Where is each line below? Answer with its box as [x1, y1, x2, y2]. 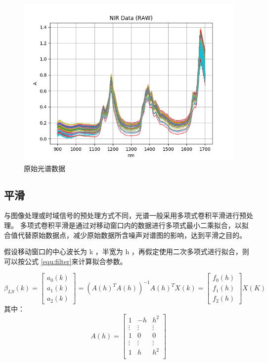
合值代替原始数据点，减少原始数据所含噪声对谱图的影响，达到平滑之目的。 [4, 229, 246, 240]
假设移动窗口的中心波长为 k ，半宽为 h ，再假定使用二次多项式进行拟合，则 [4, 246, 249, 257]
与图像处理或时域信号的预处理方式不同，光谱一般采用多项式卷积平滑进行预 [4, 210, 246, 221]
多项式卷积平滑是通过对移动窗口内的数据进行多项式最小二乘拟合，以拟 [20, 220, 249, 230]
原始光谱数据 [24, 163, 65, 173]
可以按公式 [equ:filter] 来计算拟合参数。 [4, 256, 127, 266]
